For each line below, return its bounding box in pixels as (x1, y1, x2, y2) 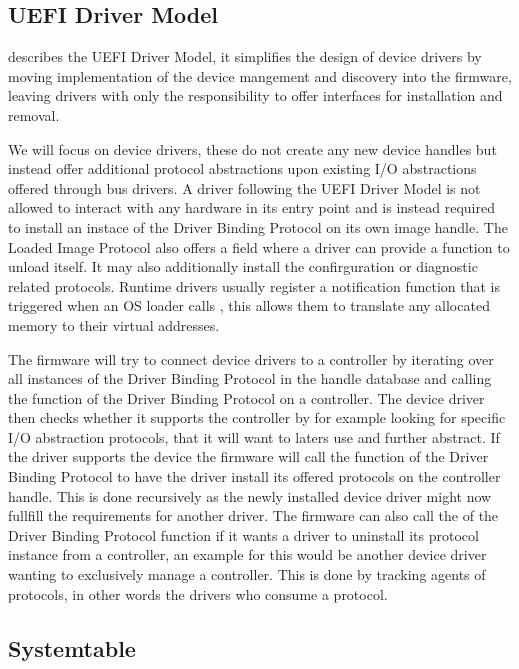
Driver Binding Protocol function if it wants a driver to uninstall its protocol (8, 524, 479, 545)
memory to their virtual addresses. (8, 314, 220, 335)
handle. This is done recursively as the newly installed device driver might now (8, 485, 492, 506)
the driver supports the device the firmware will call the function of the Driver (8, 446, 489, 467)
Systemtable (8, 632, 136, 663)
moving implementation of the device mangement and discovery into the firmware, (8, 65, 512, 86)
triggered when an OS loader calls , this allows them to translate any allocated (8, 295, 490, 316)
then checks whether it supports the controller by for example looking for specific (8, 407, 506, 428)
